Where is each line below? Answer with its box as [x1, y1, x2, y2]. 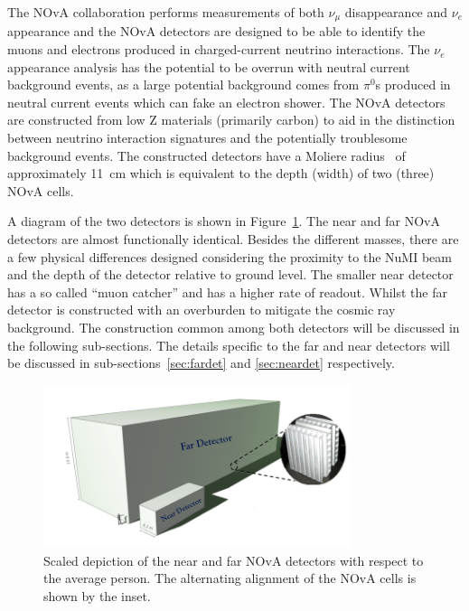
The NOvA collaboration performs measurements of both [7, 3, 324, 21]
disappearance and [344, 3, 448, 21]
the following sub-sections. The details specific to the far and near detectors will [7, 335, 450, 354]
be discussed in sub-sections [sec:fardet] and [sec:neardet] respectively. [7, 353, 395, 372]
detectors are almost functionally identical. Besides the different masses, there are [7, 229, 459, 248]
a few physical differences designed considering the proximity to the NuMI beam [7, 247, 452, 266]
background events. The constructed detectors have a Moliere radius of [7, 146, 406, 164]
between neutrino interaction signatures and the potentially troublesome [7, 128, 408, 147]
